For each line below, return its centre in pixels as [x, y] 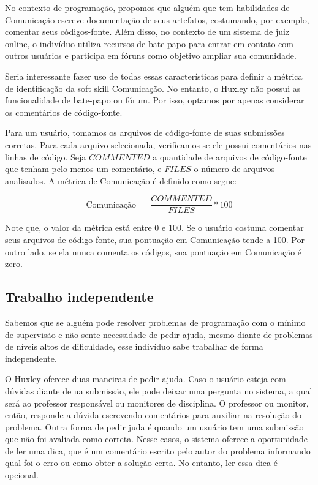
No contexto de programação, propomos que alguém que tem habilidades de [147, 7]
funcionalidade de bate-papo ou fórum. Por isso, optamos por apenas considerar [155, 100]
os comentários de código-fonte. [64, 112]
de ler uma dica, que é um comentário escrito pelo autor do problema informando [158, 450]
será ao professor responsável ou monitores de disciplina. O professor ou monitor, [157, 403]
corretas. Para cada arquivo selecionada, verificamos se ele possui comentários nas [158, 144]
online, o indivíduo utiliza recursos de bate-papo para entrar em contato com [149, 43]
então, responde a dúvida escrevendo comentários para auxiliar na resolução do [153, 415]
